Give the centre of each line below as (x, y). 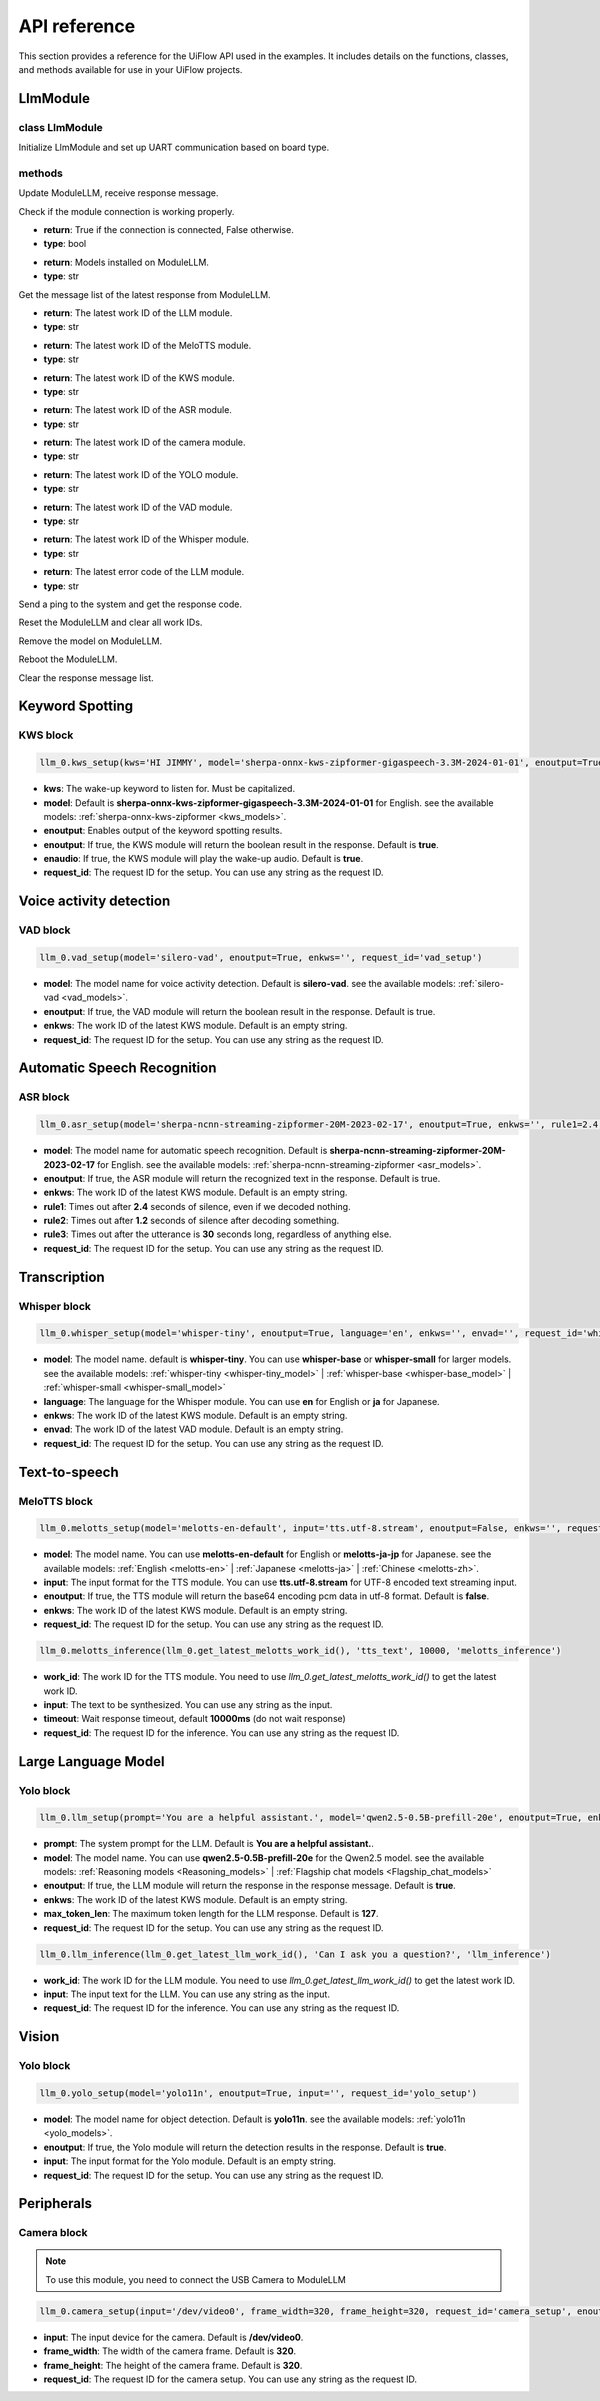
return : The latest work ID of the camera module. (144, 442)
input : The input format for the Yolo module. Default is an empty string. (190, 2161)
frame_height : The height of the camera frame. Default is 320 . (173, 2365)
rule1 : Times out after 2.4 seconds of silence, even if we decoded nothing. (197, 1206)
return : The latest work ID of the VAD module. (138, 507)
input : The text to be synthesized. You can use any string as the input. (188, 1704)
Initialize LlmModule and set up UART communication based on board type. (174, 147)
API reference (77, 26)
